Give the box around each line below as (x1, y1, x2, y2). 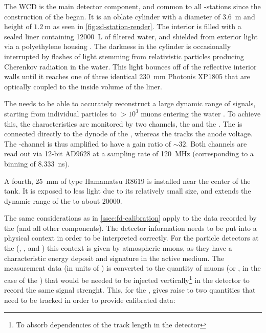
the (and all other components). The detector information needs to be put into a (4, 222, 257, 233)
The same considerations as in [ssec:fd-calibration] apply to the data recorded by (4, 212, 257, 223)
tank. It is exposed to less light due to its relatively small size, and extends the (4, 185, 251, 196)
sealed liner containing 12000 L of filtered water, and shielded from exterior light (4, 31, 258, 41)
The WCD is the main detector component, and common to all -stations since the (4, 1, 261, 11)
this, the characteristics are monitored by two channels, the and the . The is (4, 118, 242, 129)
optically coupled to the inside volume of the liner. (4, 81, 162, 91)
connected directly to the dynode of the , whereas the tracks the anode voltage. (4, 128, 253, 139)
